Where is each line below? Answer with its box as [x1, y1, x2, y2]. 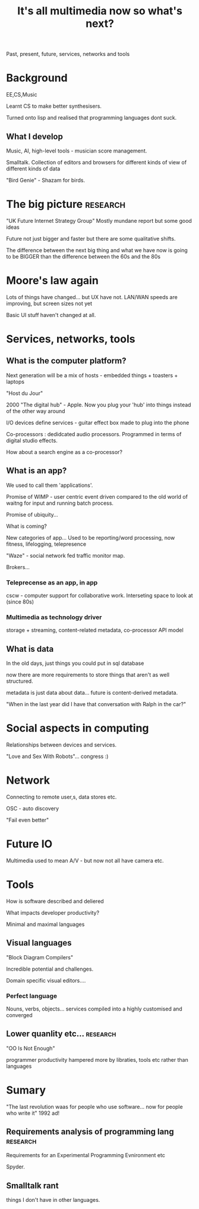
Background [6, 72, 68, 85]
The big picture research [6, 198, 126, 211]
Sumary [6, 1083, 46, 1097]
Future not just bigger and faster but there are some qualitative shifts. [6, 235, 176, 242]
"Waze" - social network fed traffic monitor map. [6, 552, 125, 559]
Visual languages [6, 938, 72, 948]
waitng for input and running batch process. [6, 499, 114, 506]
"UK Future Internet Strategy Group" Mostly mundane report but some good [6, 217, 192, 224]
